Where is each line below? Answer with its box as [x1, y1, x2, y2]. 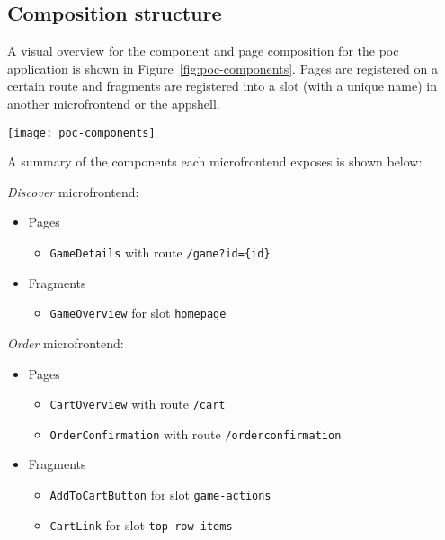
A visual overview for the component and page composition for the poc [7, 41, 399, 60]
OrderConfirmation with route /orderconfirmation [49, 424, 342, 443]
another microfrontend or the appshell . [7, 94, 220, 112]
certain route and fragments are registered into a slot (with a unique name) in [7, 76, 438, 95]
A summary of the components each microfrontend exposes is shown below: [7, 152, 423, 171]
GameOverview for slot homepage [49, 303, 227, 322]
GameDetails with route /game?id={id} [49, 243, 271, 262]
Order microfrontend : [7, 333, 124, 352]
